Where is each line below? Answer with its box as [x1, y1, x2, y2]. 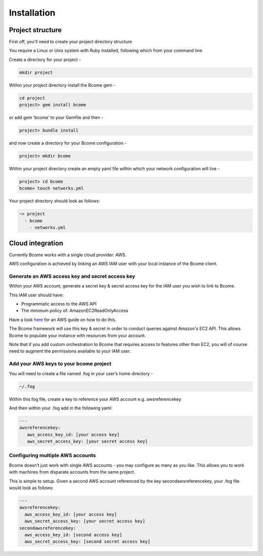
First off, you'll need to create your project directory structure [9, 39, 132, 45]
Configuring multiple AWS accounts [9, 452, 96, 459]
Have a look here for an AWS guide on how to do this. [9, 317, 116, 323]
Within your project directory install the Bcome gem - [9, 82, 116, 88]
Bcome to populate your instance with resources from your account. [9, 332, 146, 338]
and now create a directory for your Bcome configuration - [9, 140, 127, 146]
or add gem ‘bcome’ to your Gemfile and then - [9, 115, 104, 120]
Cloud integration [9, 239, 63, 247]
